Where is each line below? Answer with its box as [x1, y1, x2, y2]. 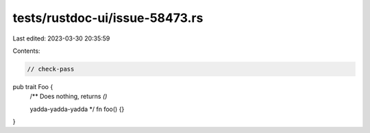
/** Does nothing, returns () [29, 93, 108, 101]
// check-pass [27, 65, 75, 73]
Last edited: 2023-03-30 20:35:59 [12, 34, 110, 43]
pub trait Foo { [12, 82, 53, 90]
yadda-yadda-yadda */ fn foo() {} [29, 105, 125, 113]
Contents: [12, 47, 40, 55]
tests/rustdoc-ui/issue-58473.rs [12, 10, 203, 25]
